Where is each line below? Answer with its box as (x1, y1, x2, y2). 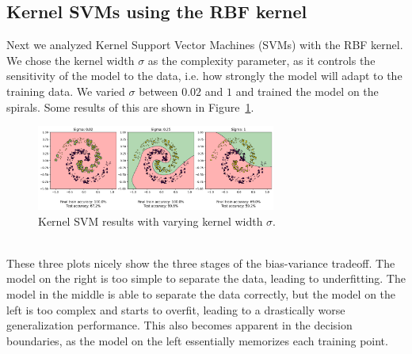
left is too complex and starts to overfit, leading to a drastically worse (6, 301, 345, 318)
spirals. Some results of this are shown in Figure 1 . (6, 98, 254, 115)
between (139, 82, 178, 99)
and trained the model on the (235, 82, 379, 99)
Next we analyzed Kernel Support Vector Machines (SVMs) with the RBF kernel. (6, 36, 403, 53)
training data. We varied (6, 82, 125, 99)
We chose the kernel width (6, 51, 135, 68)
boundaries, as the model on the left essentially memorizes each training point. (6, 332, 388, 348)
